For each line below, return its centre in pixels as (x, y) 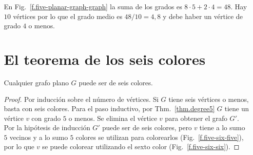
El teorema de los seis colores (105, 59)
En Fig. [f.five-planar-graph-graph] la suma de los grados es (93, 6)
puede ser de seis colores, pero (147, 127)
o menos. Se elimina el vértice (113, 118)
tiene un (237, 108)
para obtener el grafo (196, 118)
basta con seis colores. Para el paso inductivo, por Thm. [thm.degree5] (109, 108)
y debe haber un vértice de (203, 16)
